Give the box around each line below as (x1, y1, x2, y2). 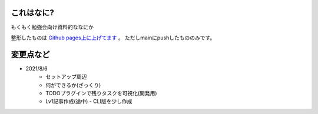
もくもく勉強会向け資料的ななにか (11, 24, 94, 31)
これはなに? (11, 8, 54, 18)
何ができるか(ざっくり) (45, 81, 101, 88)
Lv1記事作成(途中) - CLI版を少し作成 (45, 98, 132, 105)
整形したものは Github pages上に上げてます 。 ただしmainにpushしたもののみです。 (11, 34, 216, 41)
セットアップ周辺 (45, 73, 87, 81)
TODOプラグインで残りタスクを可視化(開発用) (45, 89, 157, 96)
